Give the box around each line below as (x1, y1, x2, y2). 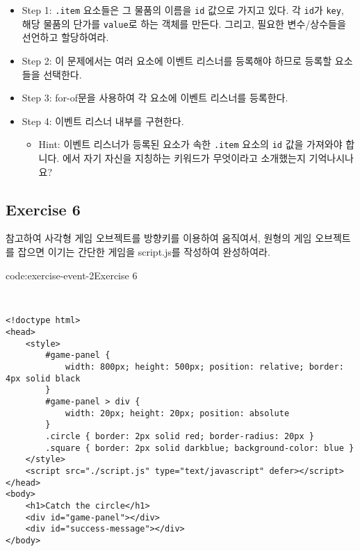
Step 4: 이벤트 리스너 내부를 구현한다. (22, 113, 184, 128)
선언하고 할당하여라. (22, 30, 109, 44)
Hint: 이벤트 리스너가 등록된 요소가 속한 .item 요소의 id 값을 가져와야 (38, 137, 343, 151)
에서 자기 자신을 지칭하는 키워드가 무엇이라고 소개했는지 (62, 150, 306, 165)
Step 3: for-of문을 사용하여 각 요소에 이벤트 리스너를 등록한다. (22, 90, 288, 105)
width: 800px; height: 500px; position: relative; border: (65, 362, 344, 372)
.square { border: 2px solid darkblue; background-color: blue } (45, 443, 354, 453)
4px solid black (6, 373, 81, 384)
